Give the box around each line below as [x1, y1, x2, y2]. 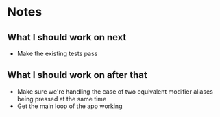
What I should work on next [7, 31, 127, 43]
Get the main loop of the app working [16, 102, 123, 110]
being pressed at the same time [16, 94, 107, 103]
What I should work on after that [7, 69, 147, 81]
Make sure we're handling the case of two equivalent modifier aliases [16, 87, 214, 96]
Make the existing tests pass [16, 49, 98, 57]
